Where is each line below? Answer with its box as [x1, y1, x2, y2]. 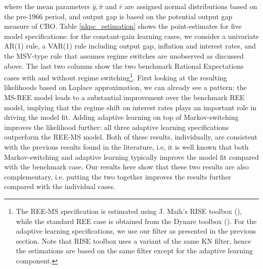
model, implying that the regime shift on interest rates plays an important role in [4, 102, 257, 112]
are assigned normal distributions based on [124, 1, 257, 11]
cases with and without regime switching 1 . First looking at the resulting [4, 71, 227, 82]
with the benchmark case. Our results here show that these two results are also [4, 161, 249, 172]
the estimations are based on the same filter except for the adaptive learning [16, 245, 253, 256]
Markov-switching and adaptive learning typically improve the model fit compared [4, 151, 259, 162]
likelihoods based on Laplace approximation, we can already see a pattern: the [4, 82, 247, 93]
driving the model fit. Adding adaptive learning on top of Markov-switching [4, 112, 239, 122]
